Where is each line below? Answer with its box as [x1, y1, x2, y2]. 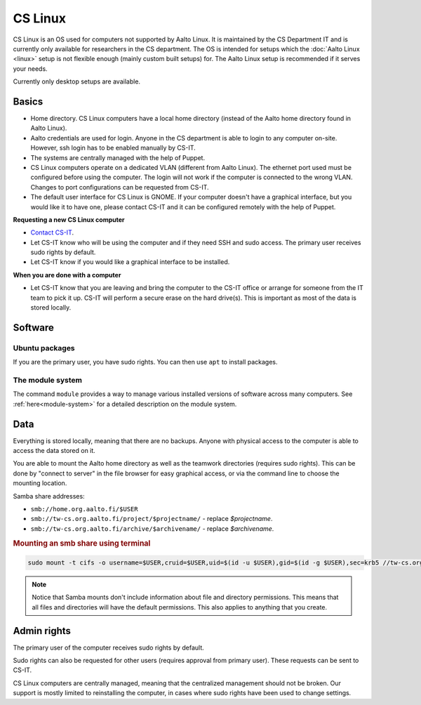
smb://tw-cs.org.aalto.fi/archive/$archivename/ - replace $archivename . [30, 524, 274, 533]
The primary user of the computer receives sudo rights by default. [13, 643, 205, 652]
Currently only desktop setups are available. [13, 77, 140, 86]
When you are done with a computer [13, 270, 121, 279]
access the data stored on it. [13, 447, 96, 455]
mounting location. [13, 479, 67, 487]
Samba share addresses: [13, 492, 85, 500]
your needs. [13, 64, 48, 73]
